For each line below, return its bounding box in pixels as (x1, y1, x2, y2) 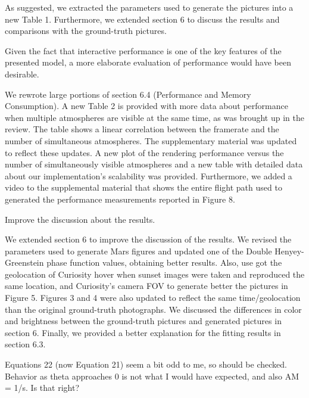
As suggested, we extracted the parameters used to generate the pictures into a (5, 1, 294, 13)
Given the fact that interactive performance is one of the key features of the (5, 44, 282, 57)
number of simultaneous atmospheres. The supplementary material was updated (5, 134, 297, 147)
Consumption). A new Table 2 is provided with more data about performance (5, 99, 288, 112)
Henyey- (274, 244, 304, 257)
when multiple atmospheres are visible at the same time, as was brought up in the (5, 111, 304, 123)
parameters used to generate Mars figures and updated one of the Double (5, 244, 272, 257)
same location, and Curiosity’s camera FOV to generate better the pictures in (5, 279, 288, 292)
